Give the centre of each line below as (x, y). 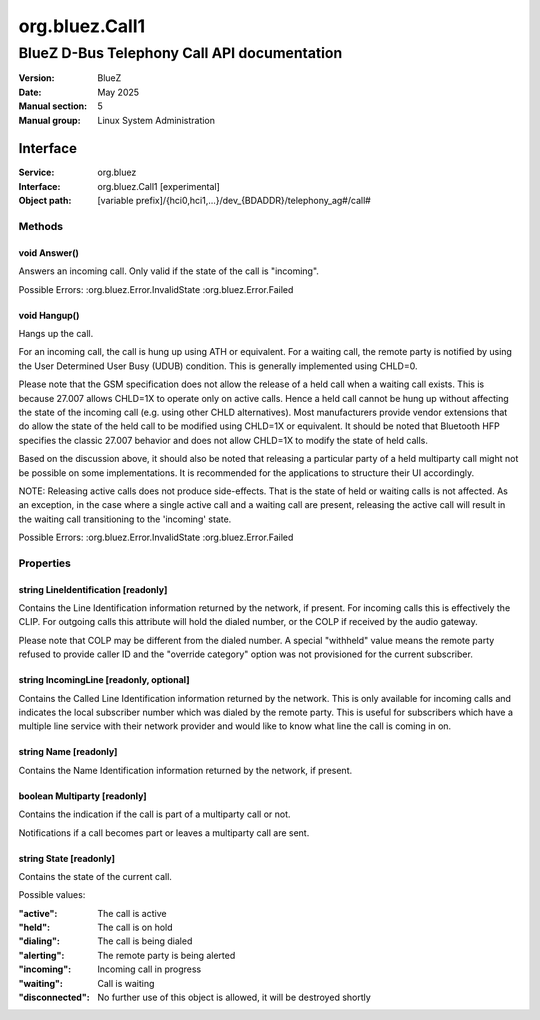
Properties (45, 563)
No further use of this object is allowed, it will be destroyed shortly (234, 997)
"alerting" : (41, 955)
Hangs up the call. (56, 333)
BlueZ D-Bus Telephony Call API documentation (180, 53)
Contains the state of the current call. (95, 876)
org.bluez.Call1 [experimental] (158, 186)
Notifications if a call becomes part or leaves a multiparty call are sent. (164, 832)
